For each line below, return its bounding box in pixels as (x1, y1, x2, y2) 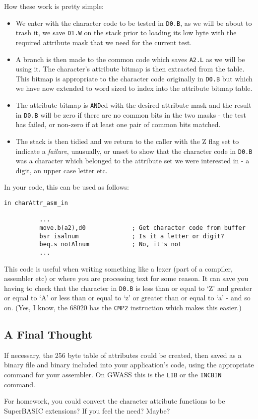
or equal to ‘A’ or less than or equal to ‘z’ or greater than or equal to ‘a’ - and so (4, 292, 251, 303)
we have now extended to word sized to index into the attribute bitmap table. (15, 83, 253, 93)
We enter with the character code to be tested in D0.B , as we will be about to (15, 17, 252, 28)
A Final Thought (4, 327, 93, 342)
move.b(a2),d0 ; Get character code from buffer (39, 224, 246, 231)
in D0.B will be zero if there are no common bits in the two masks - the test (15, 109, 246, 120)
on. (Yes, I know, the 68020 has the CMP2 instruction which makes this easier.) (4, 302, 242, 312)
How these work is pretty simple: (4, 1, 104, 11)
